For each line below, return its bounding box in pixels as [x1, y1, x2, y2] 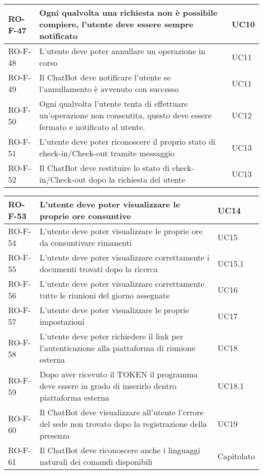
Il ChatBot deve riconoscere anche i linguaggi [39, 444, 200, 456]
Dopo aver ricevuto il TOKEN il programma [39, 368, 198, 380]
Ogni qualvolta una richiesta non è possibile [39, 7, 217, 18]
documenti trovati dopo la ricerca [39, 263, 158, 275]
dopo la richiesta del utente [89, 174, 186, 185]
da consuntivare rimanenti [39, 237, 132, 248]
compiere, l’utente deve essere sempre [39, 18, 194, 30]
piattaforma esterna [39, 392, 109, 403]
